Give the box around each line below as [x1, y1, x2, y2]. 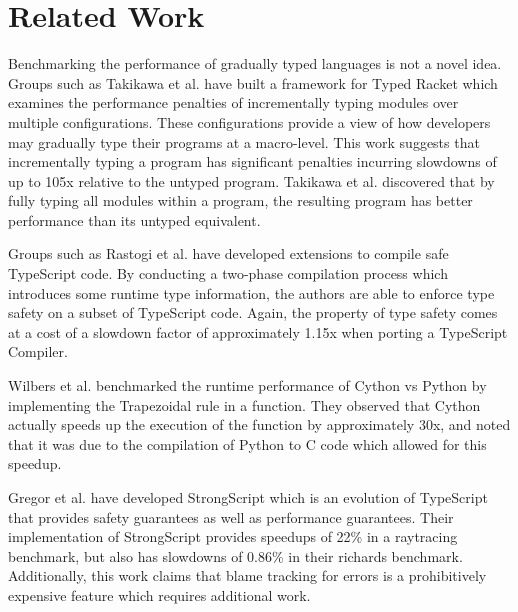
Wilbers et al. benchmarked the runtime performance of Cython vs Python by [8, 375, 487, 396]
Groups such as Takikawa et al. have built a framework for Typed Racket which [8, 72, 498, 93]
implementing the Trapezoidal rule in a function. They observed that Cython [8, 394, 481, 415]
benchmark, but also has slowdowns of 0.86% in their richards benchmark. [8, 545, 463, 566]
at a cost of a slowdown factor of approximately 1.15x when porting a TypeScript [8, 321, 508, 342]
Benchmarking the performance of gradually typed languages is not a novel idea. [8, 53, 502, 74]
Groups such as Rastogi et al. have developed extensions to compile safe [8, 243, 449, 264]
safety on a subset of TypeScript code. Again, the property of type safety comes [8, 302, 498, 323]
